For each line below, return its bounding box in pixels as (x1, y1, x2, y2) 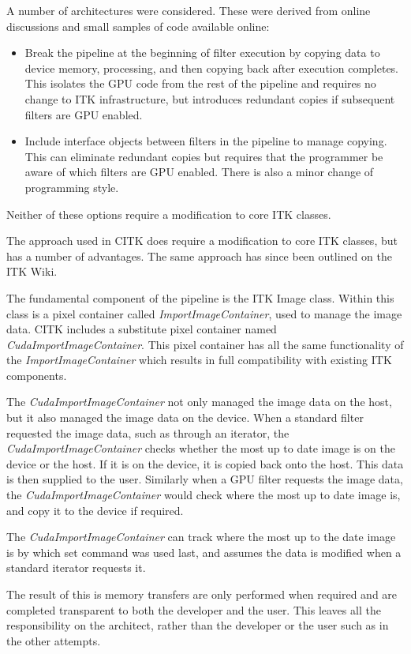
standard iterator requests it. (6, 559, 146, 576)
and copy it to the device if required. (6, 502, 184, 518)
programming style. (24, 179, 119, 195)
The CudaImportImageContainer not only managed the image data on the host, (6, 393, 392, 410)
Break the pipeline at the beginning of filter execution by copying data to (24, 44, 380, 61)
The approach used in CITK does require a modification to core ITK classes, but (6, 232, 398, 249)
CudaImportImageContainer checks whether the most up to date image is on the (6, 440, 395, 457)
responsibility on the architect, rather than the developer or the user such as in (6, 617, 389, 633)
